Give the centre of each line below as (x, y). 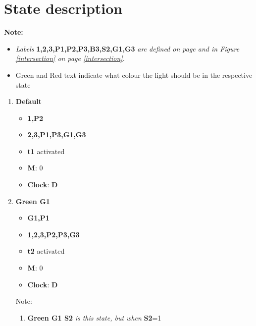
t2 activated (46, 251)
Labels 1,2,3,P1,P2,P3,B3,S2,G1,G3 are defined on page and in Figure (128, 48)
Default (28, 101)
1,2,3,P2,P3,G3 (53, 234)
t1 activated (46, 151)
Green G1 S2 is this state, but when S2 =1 (94, 317)
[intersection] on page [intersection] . (70, 58)
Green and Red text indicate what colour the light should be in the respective (134, 75)
